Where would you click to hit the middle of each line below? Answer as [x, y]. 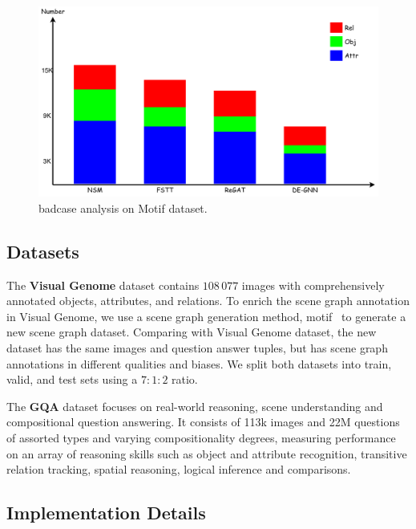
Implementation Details [106, 513]
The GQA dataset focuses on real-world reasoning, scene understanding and [195, 406]
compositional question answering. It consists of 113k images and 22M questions [203, 422]
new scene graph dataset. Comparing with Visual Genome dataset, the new [192, 332]
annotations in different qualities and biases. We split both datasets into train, [199, 363]
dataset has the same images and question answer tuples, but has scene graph [197, 348]
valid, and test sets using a [72, 379]
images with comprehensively [313, 285]
